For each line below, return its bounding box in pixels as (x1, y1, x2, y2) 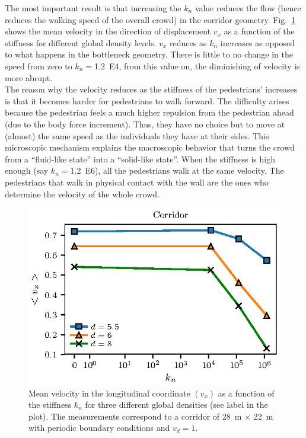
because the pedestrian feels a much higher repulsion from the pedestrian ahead (5, 106, 294, 119)
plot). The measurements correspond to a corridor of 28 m (28, 410, 242, 422)
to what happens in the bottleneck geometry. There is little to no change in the (5, 48, 293, 60)
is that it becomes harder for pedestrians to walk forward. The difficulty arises (5, 94, 289, 107)
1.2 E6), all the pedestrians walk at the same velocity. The (70, 164, 284, 177)
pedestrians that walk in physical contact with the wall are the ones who (5, 175, 269, 188)
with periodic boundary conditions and (28, 421, 170, 434)
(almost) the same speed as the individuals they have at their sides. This (5, 129, 269, 142)
